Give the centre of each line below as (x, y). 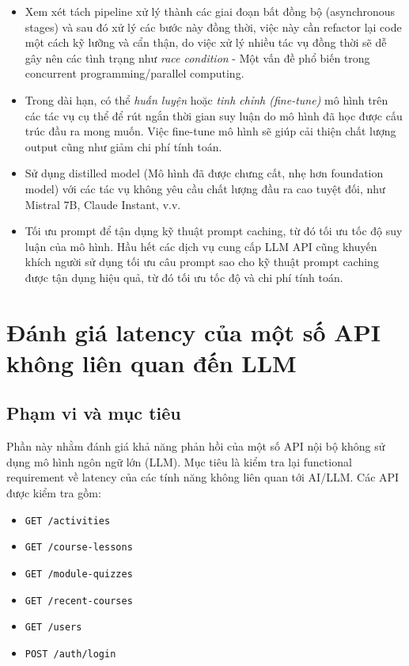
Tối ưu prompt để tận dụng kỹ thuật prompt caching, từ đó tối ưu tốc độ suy (214, 231)
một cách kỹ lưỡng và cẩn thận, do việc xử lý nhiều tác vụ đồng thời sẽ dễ (206, 42)
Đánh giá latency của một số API (193, 331)
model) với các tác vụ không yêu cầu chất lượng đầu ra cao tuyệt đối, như (205, 188)
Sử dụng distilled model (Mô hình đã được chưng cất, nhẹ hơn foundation (204, 173)
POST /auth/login (70, 654)
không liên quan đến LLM (151, 362)
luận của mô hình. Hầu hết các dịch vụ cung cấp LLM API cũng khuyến (201, 246)
